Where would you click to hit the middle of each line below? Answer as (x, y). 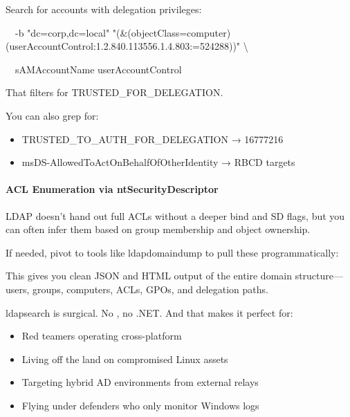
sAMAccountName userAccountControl (98, 69)
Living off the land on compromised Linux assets (125, 359)
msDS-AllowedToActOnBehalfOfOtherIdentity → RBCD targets (158, 162)
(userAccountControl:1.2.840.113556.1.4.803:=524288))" (123, 46)
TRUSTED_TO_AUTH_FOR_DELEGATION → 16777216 (153, 139)
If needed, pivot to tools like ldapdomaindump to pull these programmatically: (172, 252)
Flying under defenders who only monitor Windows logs (140, 405)
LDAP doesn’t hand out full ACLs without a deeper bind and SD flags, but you (175, 215)
